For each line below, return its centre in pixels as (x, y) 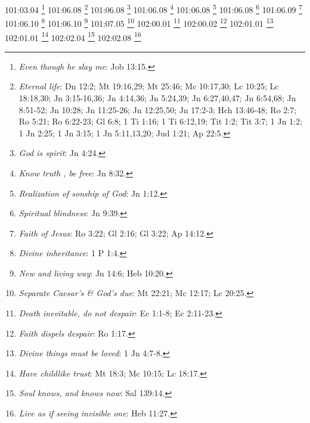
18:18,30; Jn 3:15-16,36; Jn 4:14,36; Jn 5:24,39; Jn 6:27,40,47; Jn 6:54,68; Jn (157, 97)
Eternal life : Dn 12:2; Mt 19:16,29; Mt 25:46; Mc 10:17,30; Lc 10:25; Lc (149, 86)
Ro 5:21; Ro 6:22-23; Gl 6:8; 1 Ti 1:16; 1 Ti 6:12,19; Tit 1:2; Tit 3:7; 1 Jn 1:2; (160, 121)
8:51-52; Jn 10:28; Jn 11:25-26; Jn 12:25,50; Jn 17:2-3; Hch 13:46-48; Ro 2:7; (158, 109)
